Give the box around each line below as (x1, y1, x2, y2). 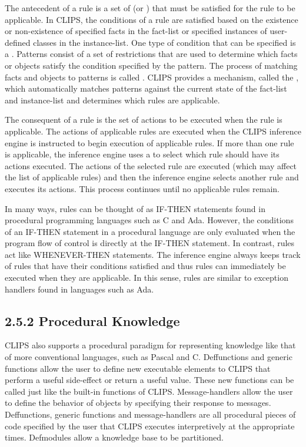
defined (5, 36, 31, 48)
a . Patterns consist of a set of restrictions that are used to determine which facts (5, 48, 298, 60)
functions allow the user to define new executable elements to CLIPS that (5, 362, 271, 374)
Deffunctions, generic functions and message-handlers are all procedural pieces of (5, 408, 296, 421)
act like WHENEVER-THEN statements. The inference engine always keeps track (5, 248, 301, 260)
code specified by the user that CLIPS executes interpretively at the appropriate (5, 419, 295, 432)
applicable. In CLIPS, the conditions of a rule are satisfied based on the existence (5, 13, 298, 25)
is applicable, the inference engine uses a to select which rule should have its (5, 148, 280, 160)
